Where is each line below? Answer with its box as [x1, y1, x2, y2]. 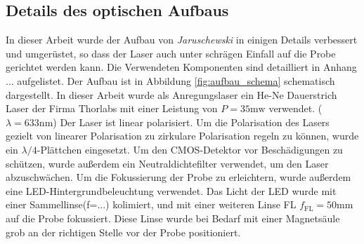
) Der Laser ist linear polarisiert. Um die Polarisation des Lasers [53, 114, 330, 129]
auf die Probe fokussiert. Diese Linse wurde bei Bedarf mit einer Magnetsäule [6, 210, 340, 225]
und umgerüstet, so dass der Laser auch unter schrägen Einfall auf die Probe [6, 46, 336, 60]
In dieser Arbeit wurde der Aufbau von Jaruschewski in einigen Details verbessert [6, 32, 358, 47]
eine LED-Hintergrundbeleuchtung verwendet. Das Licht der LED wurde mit [6, 183, 337, 198]
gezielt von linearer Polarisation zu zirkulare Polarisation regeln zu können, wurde [6, 128, 359, 143]
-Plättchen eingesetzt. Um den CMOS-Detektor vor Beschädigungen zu [37, 142, 343, 156]
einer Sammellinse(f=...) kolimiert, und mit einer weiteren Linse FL [6, 197, 297, 212]
